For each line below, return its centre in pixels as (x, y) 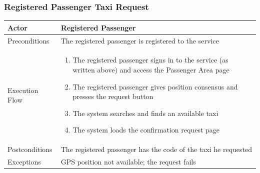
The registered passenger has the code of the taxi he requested (156, 149)
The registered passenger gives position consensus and (155, 86)
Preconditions (28, 40)
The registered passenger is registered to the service (140, 40)
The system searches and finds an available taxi (145, 113)
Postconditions (30, 149)
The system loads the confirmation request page (146, 130)
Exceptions (24, 162)
